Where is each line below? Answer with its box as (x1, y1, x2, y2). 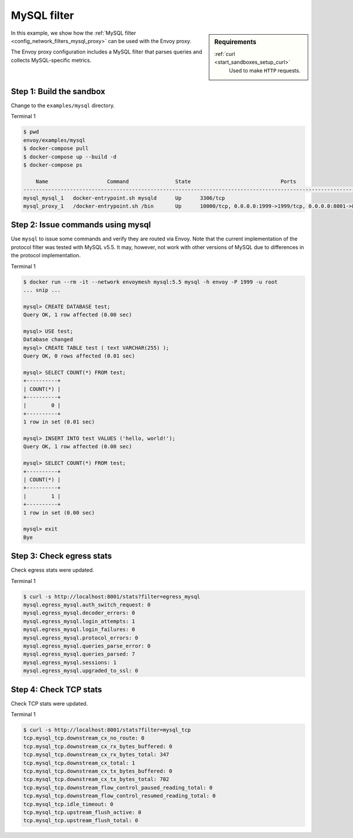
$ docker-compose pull (23, 145, 89, 152)
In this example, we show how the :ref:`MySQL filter (11, 29, 136, 37)
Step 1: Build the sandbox (11, 86, 105, 97)
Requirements (214, 38, 257, 46)
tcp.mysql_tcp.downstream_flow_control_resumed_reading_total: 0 (23, 793, 216, 799)
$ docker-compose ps (23, 162, 82, 168)
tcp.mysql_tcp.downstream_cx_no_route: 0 (23, 735, 145, 741)
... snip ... (23, 287, 61, 294)
